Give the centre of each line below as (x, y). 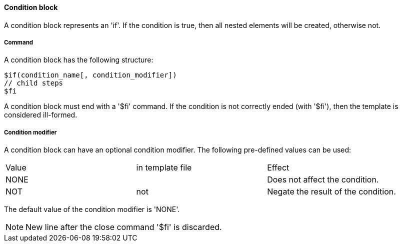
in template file (164, 168)
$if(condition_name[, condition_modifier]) (90, 75)
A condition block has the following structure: (79, 60)
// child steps (34, 83)
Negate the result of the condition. (331, 192)
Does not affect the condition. (323, 180)
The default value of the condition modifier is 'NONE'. (92, 209)
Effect (278, 168)
